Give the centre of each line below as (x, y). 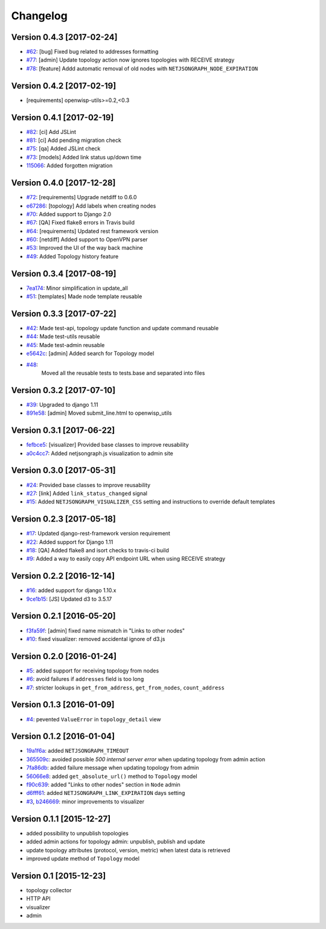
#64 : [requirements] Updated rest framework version (92, 231)
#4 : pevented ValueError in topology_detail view (94, 719)
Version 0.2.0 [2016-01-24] (64, 656)
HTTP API (38, 899)
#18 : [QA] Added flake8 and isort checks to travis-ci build (97, 550)
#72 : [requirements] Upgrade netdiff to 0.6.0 (81, 197)
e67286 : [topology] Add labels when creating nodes (91, 206)
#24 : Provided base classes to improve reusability (88, 485)
